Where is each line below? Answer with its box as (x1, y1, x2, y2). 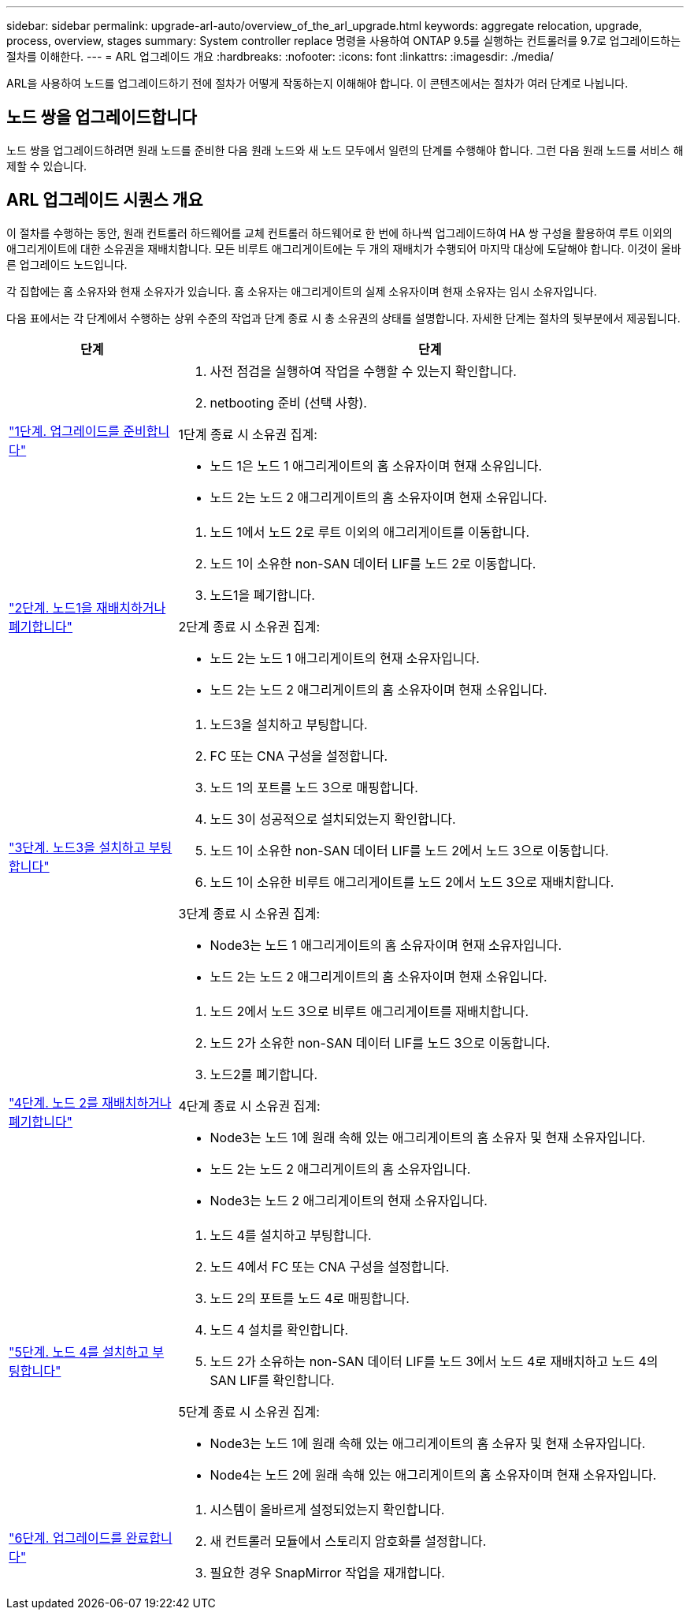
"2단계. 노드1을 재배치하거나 (9, 599, 166, 616)
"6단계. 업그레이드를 (9, 1529, 123, 1546)
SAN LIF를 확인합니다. (210, 1372, 335, 1388)
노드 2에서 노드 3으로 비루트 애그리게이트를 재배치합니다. (210, 1003, 529, 1019)
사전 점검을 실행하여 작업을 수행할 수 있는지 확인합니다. (210, 363, 517, 379)
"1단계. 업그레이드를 (9, 423, 120, 439)
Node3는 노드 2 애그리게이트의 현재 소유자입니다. (210, 1192, 488, 1208)
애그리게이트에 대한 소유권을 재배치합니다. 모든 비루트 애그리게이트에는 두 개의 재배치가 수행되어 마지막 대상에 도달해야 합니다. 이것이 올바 (6, 241, 681, 255)
